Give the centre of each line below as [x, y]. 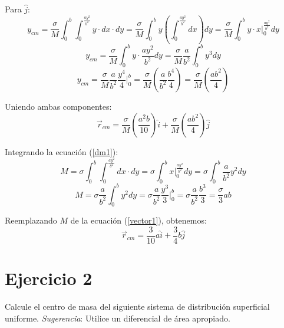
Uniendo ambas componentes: [58, 106]
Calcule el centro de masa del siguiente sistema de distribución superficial [137, 306]
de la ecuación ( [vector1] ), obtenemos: [138, 220]
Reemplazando [31, 220]
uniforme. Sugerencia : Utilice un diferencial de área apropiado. [118, 318]
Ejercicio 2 [49, 278]
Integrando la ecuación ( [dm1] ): [62, 151]
